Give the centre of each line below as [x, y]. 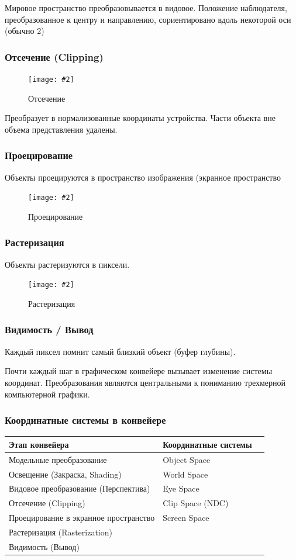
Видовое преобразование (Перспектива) [80, 488]
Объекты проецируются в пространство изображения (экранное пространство [143, 177]
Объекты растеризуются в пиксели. [67, 264]
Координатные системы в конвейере [85, 420]
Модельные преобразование [58, 459]
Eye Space [181, 488]
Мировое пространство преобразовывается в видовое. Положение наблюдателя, [146, 8]
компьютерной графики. [47, 394]
